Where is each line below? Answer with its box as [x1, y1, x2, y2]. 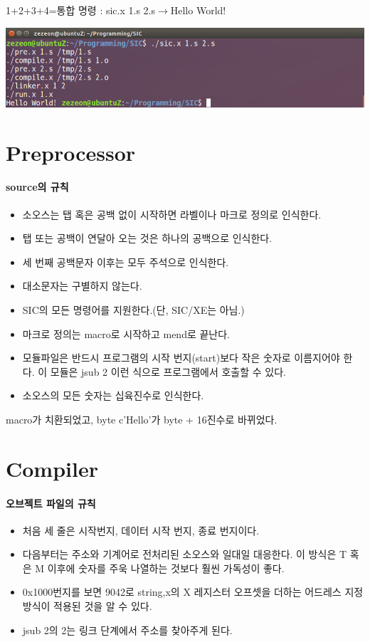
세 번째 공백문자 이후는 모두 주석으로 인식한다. [22, 254, 229, 269]
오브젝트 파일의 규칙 [6, 495, 96, 510]
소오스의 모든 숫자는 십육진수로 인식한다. [22, 388, 204, 403]
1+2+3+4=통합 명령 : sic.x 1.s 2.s [6, 3, 156, 17]
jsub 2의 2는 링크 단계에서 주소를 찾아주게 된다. [22, 622, 233, 637]
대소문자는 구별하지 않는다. [22, 278, 142, 293]
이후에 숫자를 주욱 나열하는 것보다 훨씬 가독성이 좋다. [47, 560, 285, 575]
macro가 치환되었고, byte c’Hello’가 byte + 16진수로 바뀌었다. [6, 411, 277, 426]
